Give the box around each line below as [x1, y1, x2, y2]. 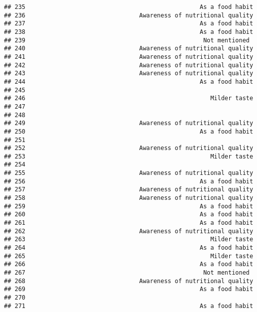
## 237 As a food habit [4, 20, 254, 27]
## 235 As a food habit [4, 3, 254, 10]
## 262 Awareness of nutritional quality [4, 227, 254, 235]
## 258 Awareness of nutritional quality [4, 194, 254, 202]
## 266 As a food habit [4, 261, 254, 268]
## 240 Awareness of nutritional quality [4, 45, 254, 52]
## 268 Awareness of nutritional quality [4, 277, 254, 285]
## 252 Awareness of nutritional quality [4, 145, 254, 152]
